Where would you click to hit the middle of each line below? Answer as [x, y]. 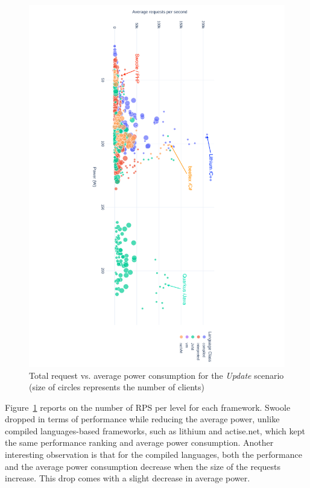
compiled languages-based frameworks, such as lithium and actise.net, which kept [155, 430]
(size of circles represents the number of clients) [117, 387]
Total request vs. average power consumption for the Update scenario [157, 375]
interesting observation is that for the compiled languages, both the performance [153, 455]
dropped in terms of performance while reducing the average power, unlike [142, 419]
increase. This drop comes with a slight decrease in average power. [128, 478]
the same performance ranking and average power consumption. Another [139, 442]
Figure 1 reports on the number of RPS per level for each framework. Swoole [148, 407]
